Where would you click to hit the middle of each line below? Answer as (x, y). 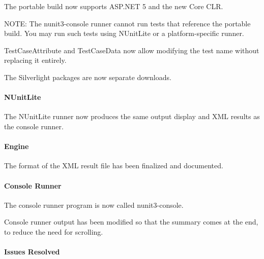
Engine (17, 146)
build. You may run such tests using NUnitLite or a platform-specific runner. (124, 33)
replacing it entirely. (35, 60)
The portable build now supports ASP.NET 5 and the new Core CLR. (114, 6)
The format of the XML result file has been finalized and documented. (114, 165)
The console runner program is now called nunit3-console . (94, 205)
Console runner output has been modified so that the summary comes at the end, (131, 222)
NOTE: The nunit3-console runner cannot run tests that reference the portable (127, 23)
